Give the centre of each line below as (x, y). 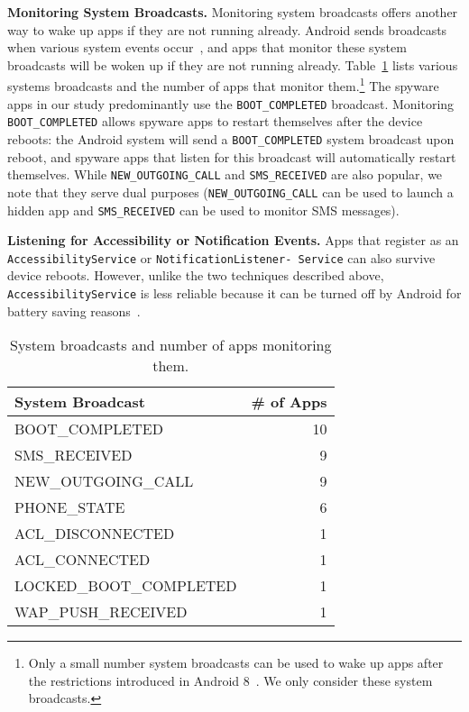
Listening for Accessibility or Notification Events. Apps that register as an (233, 240)
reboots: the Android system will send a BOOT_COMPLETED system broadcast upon (231, 138)
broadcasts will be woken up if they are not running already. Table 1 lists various (233, 64)
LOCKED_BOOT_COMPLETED (126, 586)
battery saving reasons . (74, 310)
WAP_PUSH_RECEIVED (101, 612)
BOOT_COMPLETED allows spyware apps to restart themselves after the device (215, 121)
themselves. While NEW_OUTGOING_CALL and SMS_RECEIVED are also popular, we (225, 174)
